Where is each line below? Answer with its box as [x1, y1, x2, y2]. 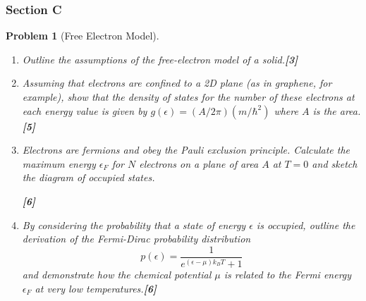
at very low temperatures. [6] [35, 281, 157, 295]
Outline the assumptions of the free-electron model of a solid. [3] [22, 51, 298, 66]
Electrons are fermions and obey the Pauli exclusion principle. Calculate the [22, 142, 350, 157]
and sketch [312, 156, 358, 171]
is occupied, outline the [256, 217, 355, 232]
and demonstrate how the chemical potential [22, 267, 212, 282]
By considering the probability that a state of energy [22, 217, 246, 232]
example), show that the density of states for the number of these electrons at [22, 90, 355, 104]
